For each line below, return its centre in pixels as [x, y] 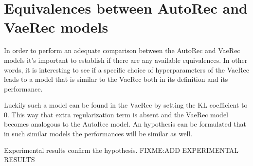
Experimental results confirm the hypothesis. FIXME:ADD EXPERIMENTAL [121, 150]
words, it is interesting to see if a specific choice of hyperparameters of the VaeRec [126, 69]
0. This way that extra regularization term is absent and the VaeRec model [116, 114]
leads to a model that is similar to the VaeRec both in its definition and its [116, 79]
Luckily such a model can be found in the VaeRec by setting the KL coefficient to [126, 105]
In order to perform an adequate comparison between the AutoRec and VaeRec [122, 50]
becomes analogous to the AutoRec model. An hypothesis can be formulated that [125, 124]
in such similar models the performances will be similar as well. [98, 134]
